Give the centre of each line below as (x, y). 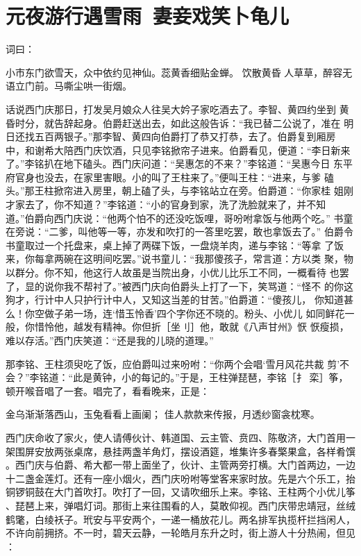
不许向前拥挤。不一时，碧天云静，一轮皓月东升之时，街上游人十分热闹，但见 (180, 533)
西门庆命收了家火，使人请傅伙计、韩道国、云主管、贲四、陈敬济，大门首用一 (180, 437)
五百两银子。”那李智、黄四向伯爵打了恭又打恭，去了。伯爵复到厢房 (185, 136)
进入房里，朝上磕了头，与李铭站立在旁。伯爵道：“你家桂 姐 (208, 191)
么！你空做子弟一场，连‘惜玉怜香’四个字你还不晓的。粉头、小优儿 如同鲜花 (175, 313)
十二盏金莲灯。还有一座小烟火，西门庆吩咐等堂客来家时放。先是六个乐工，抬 (180, 478)
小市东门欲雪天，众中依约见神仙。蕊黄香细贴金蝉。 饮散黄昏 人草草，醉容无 (179, 72)
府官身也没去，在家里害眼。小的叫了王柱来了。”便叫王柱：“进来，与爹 (163, 177)
